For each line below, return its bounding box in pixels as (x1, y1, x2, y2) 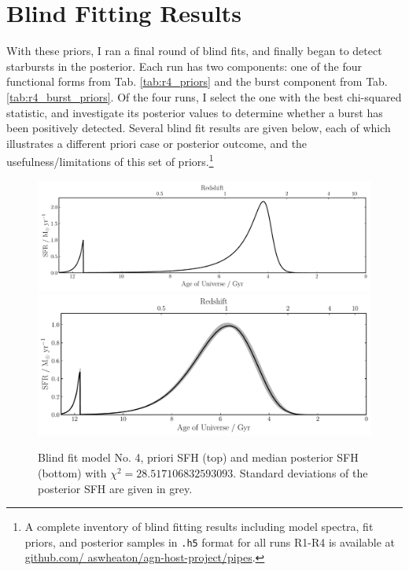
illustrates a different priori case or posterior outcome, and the (6, 134, 308, 151)
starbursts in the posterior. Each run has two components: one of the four (6, 57, 363, 74)
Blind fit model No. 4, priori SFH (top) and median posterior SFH (38, 449, 359, 466)
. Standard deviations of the (233, 464, 368, 481)
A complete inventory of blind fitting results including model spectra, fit (24, 518, 374, 535)
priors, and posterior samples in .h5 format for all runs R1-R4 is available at (24, 533, 396, 550)
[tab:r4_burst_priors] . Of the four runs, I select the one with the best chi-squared (6, 88, 402, 105)
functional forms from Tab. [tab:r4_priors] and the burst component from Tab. (6, 73, 388, 90)
